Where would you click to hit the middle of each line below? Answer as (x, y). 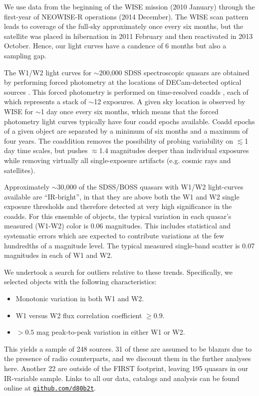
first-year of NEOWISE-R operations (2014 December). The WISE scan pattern (126, 16)
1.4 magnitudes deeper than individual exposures (174, 150)
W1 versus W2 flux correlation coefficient (79, 315)
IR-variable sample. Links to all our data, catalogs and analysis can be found (122, 378)
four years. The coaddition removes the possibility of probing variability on (119, 140)
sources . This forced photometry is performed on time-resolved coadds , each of (126, 92)
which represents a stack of (45, 101)
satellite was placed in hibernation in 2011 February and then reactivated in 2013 (129, 36)
